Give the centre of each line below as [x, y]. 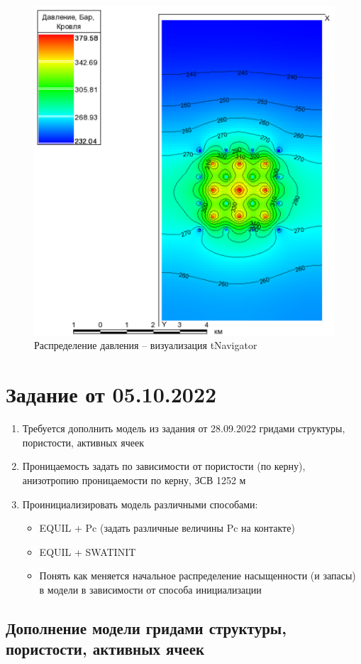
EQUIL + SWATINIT [88, 551]
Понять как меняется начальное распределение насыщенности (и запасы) [198, 575]
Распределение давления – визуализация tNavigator [146, 345]
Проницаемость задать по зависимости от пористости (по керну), [164, 466]
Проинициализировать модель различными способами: [140, 504]
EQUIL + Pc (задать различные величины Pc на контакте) [167, 528]
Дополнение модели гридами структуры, [146, 627]
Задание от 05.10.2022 [111, 394]
